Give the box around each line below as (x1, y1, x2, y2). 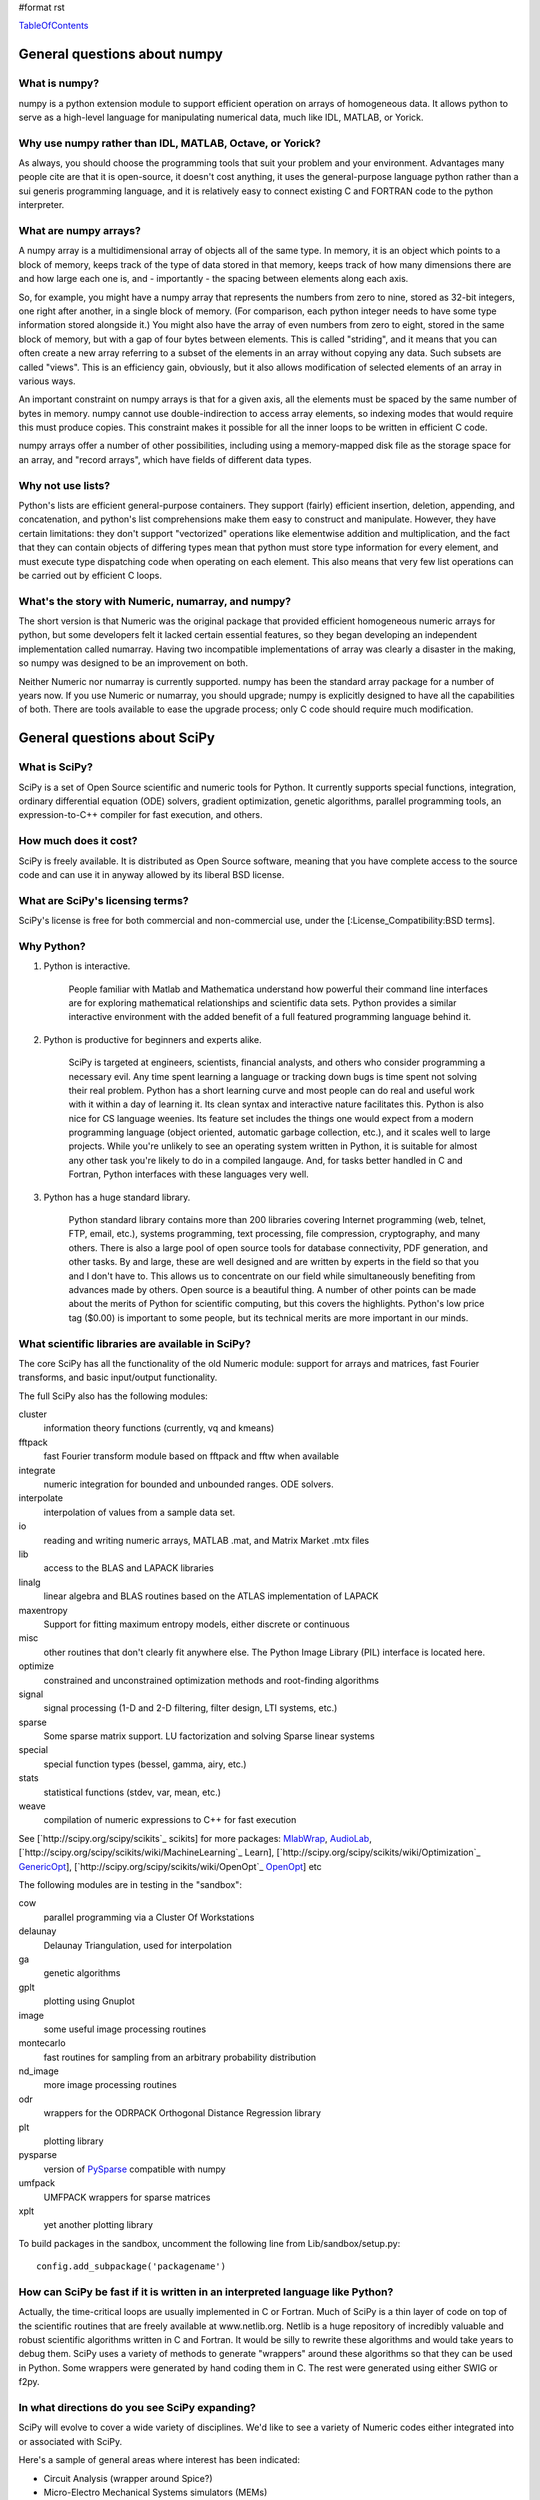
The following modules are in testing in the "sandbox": (18, 1878, 242, 1890)
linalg (18, 1576, 41, 1588)
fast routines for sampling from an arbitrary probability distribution (43, 2051, 317, 2063)
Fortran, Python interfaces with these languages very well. (68, 1168, 309, 1180)
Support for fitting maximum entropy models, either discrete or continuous (43, 1618, 350, 1630)
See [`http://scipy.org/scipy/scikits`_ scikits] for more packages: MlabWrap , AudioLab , (18, 1832, 372, 1844)
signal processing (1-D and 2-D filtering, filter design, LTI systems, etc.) (43, 1702, 338, 1714)
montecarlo (18, 2037, 66, 2049)
